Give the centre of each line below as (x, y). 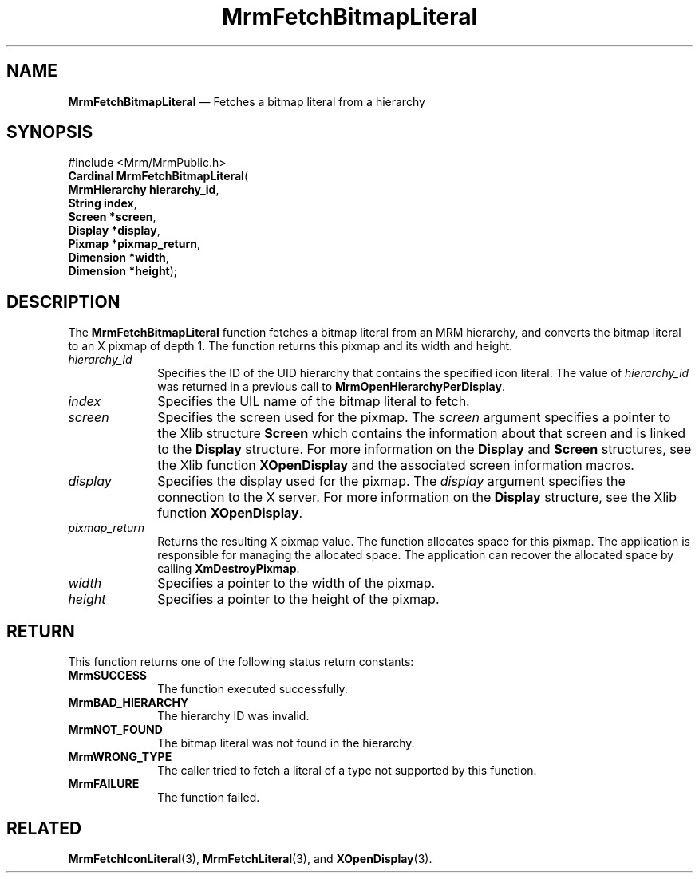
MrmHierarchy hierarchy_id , (144, 190)
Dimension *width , (118, 258)
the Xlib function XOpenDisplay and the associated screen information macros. (396, 465)
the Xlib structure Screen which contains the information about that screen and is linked (422, 434)
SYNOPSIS (50, 132)
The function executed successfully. (253, 689)
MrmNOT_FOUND (115, 730)
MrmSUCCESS (107, 676)
